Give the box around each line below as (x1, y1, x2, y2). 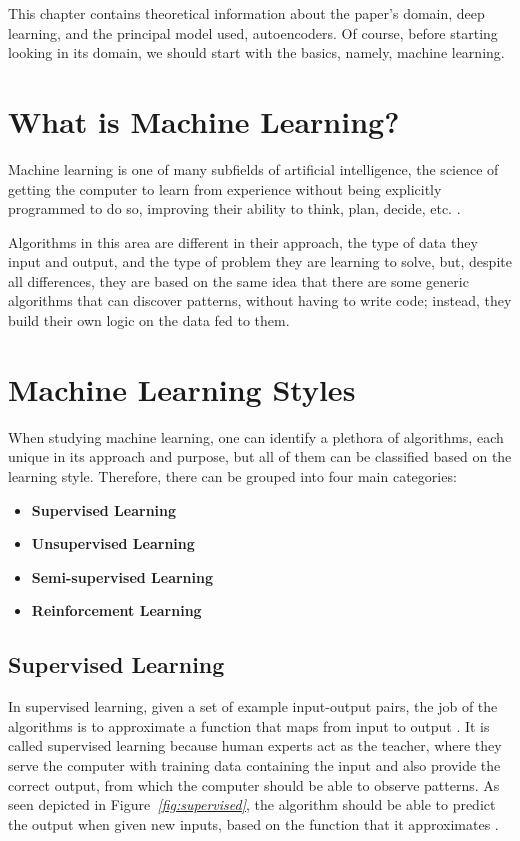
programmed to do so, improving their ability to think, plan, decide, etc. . (8, 198, 461, 219)
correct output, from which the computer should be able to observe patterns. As (8, 774, 500, 795)
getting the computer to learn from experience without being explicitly (8, 178, 442, 199)
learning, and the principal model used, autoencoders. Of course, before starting (8, 22, 498, 43)
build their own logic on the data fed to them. (8, 310, 290, 331)
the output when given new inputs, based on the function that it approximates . (8, 813, 499, 834)
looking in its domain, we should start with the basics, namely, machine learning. (8, 42, 505, 63)
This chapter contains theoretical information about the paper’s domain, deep (8, 3, 485, 23)
